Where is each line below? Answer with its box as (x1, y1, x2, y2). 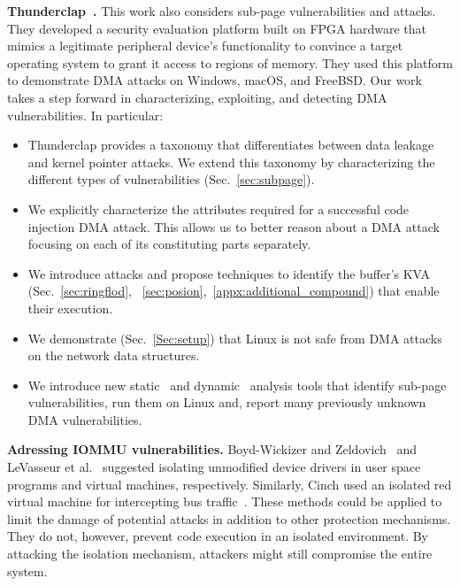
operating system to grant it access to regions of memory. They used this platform (7, 53, 453, 72)
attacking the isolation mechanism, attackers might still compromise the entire (7, 544, 433, 563)
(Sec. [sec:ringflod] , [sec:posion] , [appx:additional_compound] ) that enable (27, 281, 440, 300)
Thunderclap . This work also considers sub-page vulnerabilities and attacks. (7, 2, 436, 19)
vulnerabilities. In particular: (7, 105, 164, 124)
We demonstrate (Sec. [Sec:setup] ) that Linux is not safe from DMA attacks (27, 328, 442, 347)
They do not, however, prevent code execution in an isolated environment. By (7, 527, 428, 545)
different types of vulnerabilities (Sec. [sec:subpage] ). (27, 170, 315, 189)
